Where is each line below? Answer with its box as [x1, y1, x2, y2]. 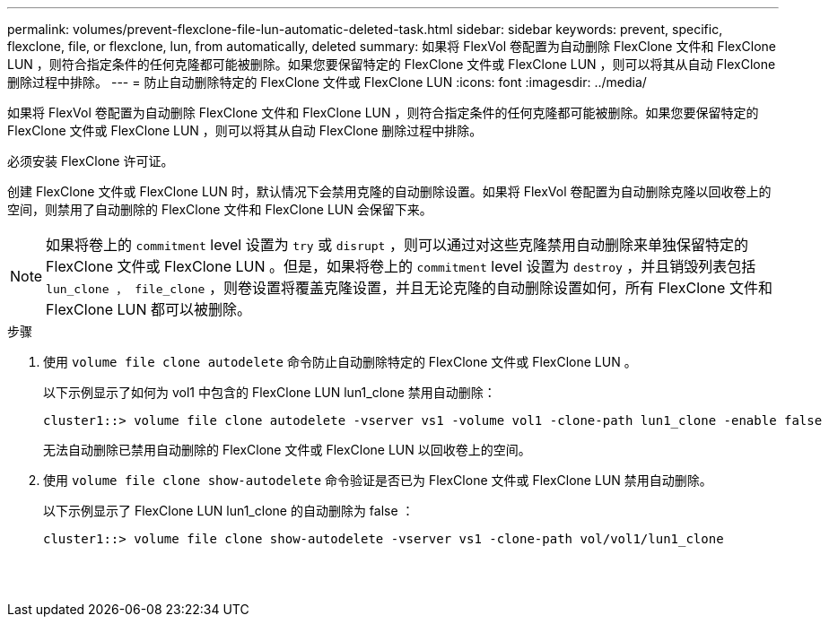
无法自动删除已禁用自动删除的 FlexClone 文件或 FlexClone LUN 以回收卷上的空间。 [43, 442, 531, 457]
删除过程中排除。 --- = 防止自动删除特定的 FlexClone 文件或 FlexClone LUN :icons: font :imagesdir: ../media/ [7, 74, 647, 90]
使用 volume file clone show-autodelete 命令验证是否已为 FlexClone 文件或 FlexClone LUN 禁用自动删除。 [43, 472, 712, 488]
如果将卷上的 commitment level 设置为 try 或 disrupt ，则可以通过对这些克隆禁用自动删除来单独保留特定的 [46, 236, 748, 254]
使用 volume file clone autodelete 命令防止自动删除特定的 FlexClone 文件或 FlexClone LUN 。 [43, 354, 637, 369]
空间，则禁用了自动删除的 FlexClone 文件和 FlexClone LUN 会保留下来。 [7, 202, 432, 217]
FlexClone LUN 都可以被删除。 [46, 300, 252, 318]
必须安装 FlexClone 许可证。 [7, 153, 174, 169]
